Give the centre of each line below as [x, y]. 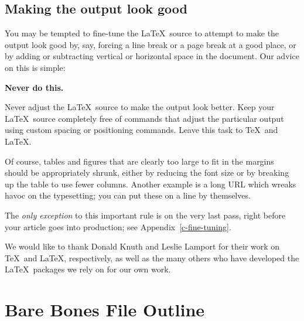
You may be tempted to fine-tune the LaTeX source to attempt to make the [142, 33]
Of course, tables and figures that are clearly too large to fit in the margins [139, 161]
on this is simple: [35, 67]
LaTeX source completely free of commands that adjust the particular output [144, 118]
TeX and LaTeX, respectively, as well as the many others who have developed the [152, 257]
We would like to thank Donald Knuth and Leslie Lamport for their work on [142, 246]
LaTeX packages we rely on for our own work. [88, 269]
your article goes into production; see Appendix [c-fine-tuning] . [118, 226]
